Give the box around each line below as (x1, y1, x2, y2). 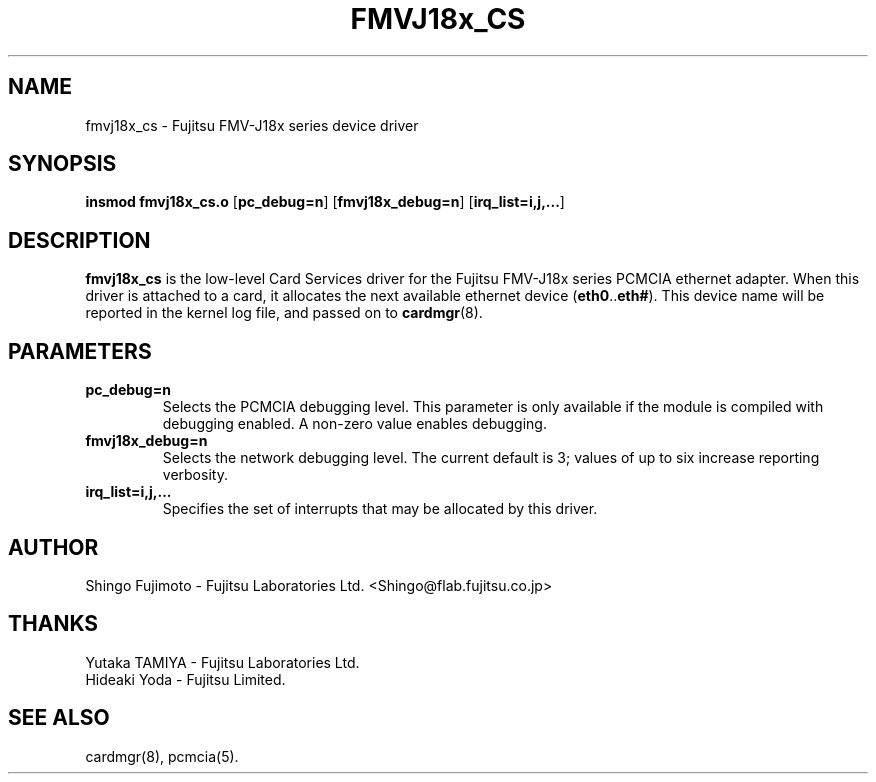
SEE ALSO (8, 705, 110, 731)
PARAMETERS (8, 338, 152, 364)
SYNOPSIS (8, 151, 117, 177)
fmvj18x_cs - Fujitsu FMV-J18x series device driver (85, 116, 419, 134)
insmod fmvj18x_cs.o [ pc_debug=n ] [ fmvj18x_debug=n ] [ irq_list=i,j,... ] (85, 193, 565, 211)
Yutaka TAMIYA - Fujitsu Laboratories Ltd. (85, 653, 360, 671)
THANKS (8, 611, 99, 637)
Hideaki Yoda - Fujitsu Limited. (85, 670, 286, 688)
